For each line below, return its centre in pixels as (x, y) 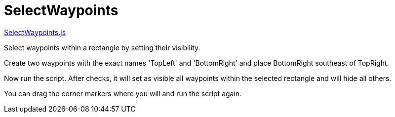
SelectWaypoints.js (35, 32)
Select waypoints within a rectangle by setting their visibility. (102, 47)
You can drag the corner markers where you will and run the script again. (123, 93)
